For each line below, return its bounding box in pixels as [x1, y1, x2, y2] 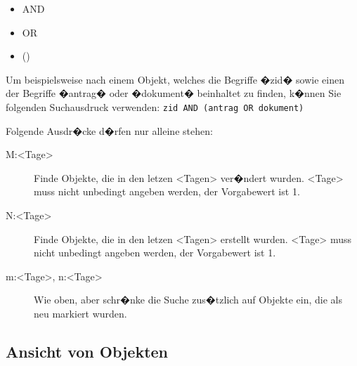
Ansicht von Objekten [6, 340, 169, 362]
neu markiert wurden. [34, 306, 127, 320]
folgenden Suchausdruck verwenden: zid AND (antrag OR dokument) [6, 99, 304, 114]
